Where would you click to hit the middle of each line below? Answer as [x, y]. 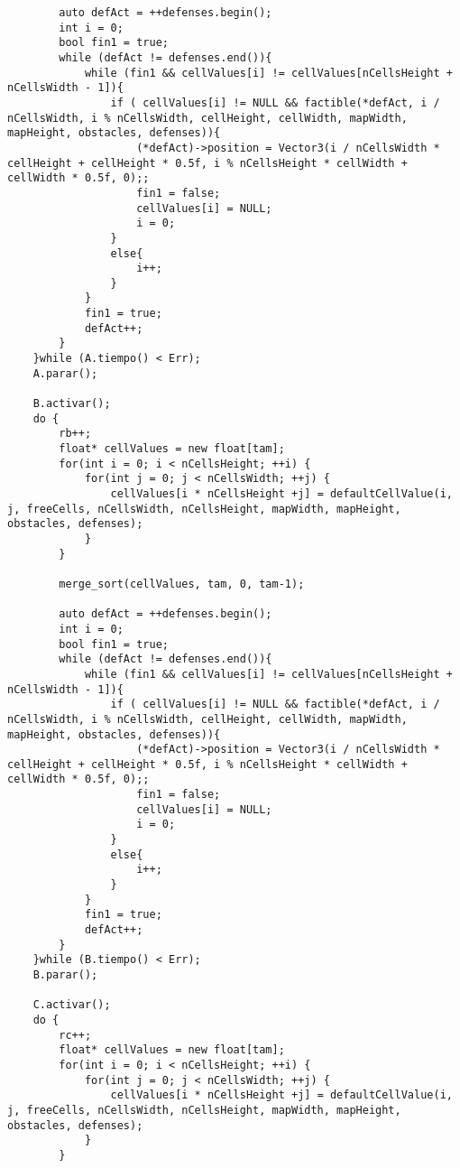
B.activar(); [72, 404]
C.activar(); [72, 1005]
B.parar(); [65, 975]
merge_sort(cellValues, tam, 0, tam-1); [182, 584]
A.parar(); [65, 373]
